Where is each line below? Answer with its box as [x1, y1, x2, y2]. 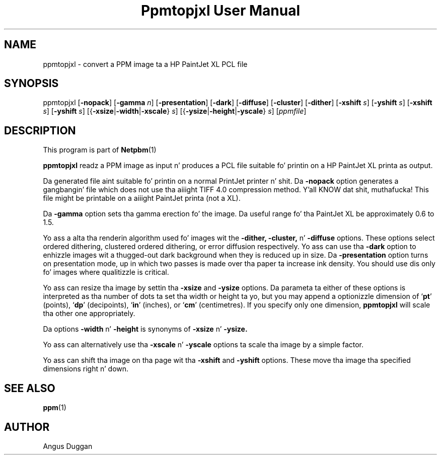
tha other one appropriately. [43, 309, 135, 318]
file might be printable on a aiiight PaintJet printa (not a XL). [43, 194, 241, 203]
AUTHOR [4, 420, 50, 433]
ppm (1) [43, 403, 66, 412]
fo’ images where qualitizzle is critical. [43, 268, 169, 277]
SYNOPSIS [4, 77, 59, 90]
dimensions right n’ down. [43, 364, 129, 373]
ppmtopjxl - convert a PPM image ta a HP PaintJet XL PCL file [43, 59, 248, 68]
